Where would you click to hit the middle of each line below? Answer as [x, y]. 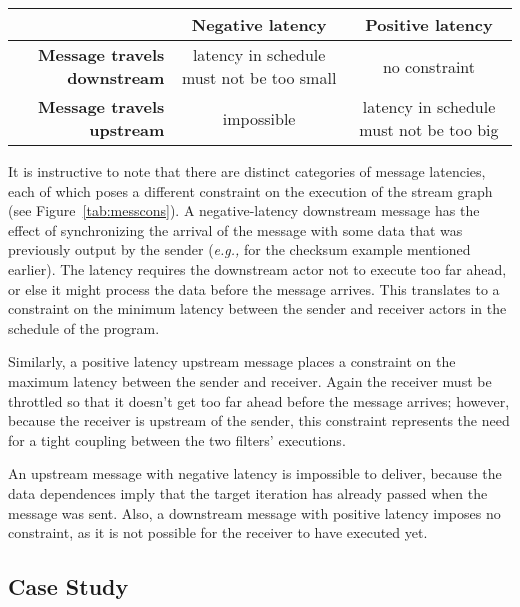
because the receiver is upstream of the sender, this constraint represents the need [259, 420]
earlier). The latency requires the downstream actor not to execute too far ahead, [257, 268]
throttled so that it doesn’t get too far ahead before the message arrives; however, [259, 400]
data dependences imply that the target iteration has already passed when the [248, 492]
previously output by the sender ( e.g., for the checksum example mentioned [239, 249]
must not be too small [259, 77]
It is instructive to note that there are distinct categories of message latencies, [247, 171]
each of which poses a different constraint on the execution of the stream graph [250, 190]
